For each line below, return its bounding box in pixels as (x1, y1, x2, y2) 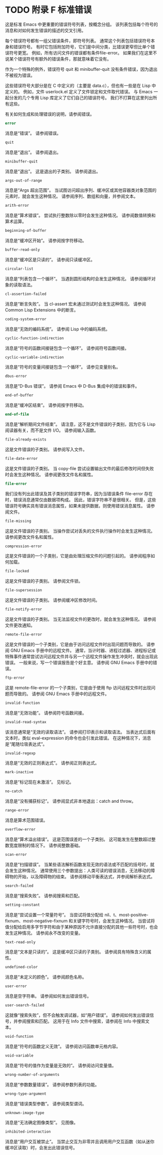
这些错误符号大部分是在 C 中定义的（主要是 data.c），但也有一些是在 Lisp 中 (5, 82, 156, 88)
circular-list (5, 266, 34, 272)
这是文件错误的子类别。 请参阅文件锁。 (5, 578, 83, 584)
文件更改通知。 (5, 622, 35, 628)
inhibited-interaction (5, 1129, 51, 1134)
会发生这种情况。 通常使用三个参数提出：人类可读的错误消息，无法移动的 (5, 867, 151, 873)
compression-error (5, 544, 42, 549)
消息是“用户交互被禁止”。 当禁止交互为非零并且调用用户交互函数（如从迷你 (5, 1139, 155, 1145)
